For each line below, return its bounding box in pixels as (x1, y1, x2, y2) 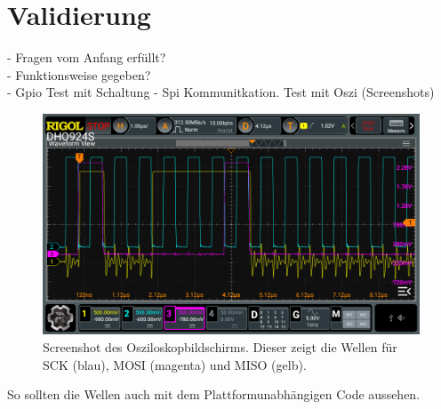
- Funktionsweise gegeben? (7, 65, 151, 84)
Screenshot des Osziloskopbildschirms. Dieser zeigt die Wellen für (43, 337, 397, 356)
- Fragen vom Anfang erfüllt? (7, 48, 166, 67)
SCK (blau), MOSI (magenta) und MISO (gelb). (43, 355, 307, 373)
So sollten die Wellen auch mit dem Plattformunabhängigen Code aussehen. (7, 385, 421, 404)
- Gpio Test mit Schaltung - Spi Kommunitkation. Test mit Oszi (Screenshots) (7, 83, 435, 101)
